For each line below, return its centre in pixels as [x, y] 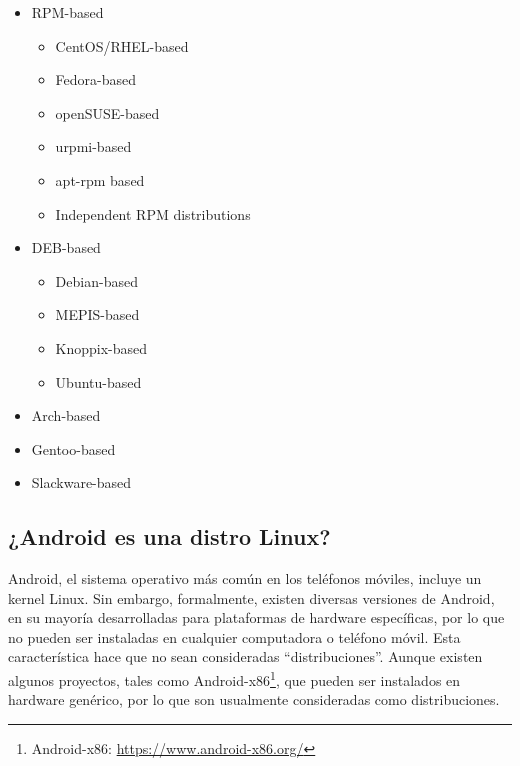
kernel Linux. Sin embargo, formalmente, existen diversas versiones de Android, [251, 597]
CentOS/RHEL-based [122, 45]
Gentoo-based [73, 448]
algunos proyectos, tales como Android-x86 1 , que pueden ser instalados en [234, 678]
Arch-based [66, 415]
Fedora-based [96, 79]
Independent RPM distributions [153, 213]
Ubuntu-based [98, 381]
